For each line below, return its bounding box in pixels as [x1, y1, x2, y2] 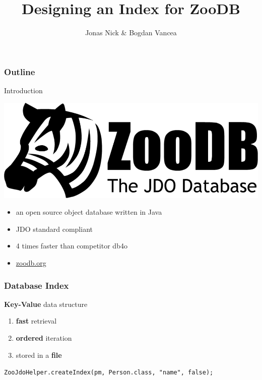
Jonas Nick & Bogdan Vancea [85, 27, 177, 38]
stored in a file [16, 349, 62, 360]
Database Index [4, 279, 69, 291]
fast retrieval [16, 315, 57, 326]
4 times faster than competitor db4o [16, 240, 127, 251]
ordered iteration [16, 332, 72, 343]
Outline [4, 65, 35, 78]
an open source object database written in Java [16, 207, 162, 217]
